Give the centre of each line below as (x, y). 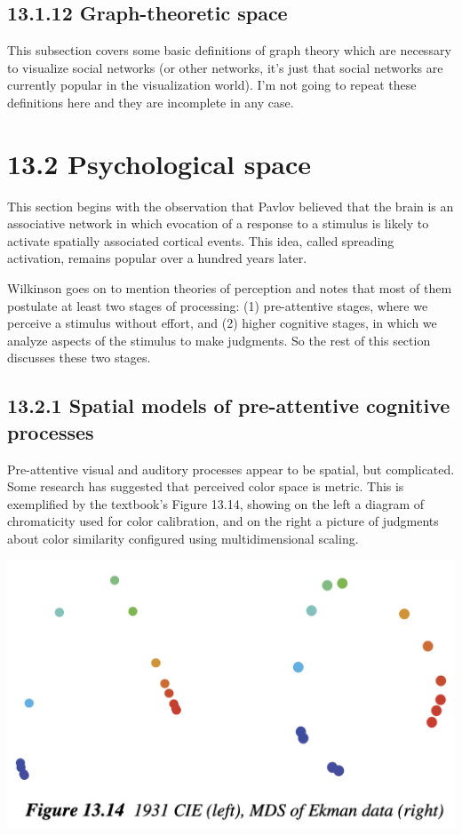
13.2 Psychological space (159, 163)
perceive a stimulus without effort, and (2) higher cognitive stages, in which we (222, 323)
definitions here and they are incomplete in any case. (151, 102)
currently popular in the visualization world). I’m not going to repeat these (212, 85)
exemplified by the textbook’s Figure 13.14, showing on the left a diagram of (216, 503)
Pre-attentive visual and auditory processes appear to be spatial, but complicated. (231, 469)
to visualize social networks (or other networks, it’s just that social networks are (225, 67)
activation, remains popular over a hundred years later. (157, 258)
